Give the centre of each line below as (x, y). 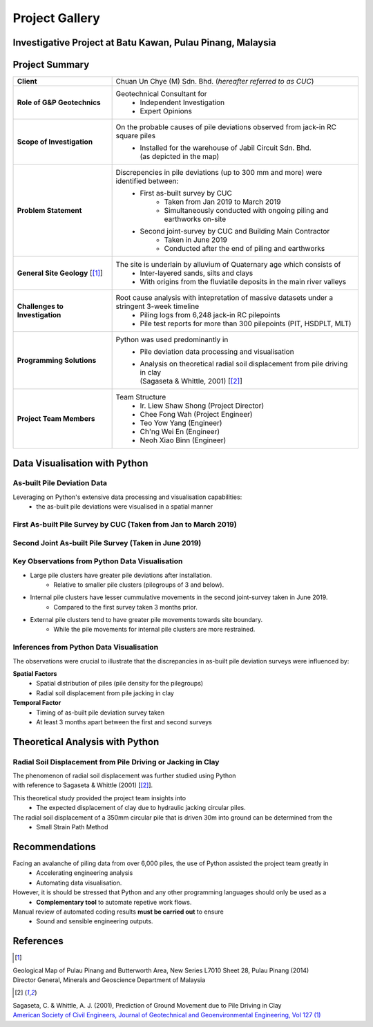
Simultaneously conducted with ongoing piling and (246, 211)
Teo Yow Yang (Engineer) (181, 423)
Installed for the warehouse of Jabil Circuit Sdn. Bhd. (226, 148)
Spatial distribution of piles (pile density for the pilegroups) (120, 684)
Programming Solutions (57, 361)
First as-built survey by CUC (186, 194)
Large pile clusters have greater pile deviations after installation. (121, 575)
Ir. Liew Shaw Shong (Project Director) (202, 406)
